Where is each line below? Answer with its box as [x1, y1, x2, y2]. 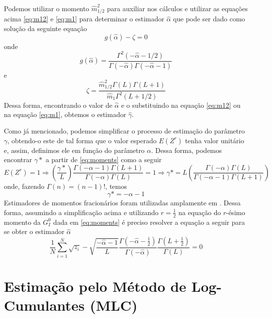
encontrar [4, 154, 32, 165]
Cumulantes [4, 295, 85, 315]
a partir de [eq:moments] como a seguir [46, 154, 162, 165]
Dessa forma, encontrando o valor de [4, 100, 112, 110]
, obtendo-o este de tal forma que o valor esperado [7, 135, 157, 145]
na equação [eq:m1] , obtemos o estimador [4, 109, 127, 119]
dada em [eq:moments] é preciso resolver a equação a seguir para [53, 217, 245, 227]
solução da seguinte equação [4, 23, 87, 33]
